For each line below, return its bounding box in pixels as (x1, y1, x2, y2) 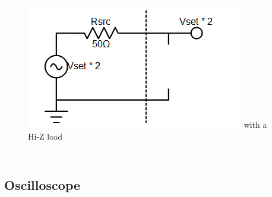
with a (243, 118, 267, 130)
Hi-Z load (28, 130, 62, 142)
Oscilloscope (4, 175, 81, 193)
